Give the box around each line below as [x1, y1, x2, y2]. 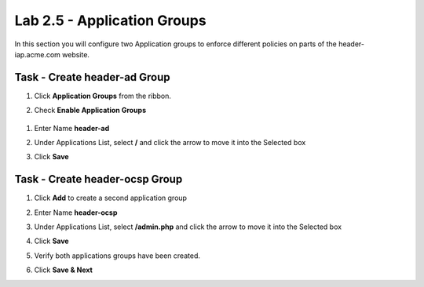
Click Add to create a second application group [34, 193, 188, 203]
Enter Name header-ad [34, 123, 110, 133]
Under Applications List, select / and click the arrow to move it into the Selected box [34, 138, 306, 147]
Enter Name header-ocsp [34, 208, 118, 217]
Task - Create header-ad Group [14, 71, 170, 84]
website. [61, 49, 90, 59]
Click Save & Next [34, 265, 93, 274]
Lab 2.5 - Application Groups [14, 12, 207, 29]
